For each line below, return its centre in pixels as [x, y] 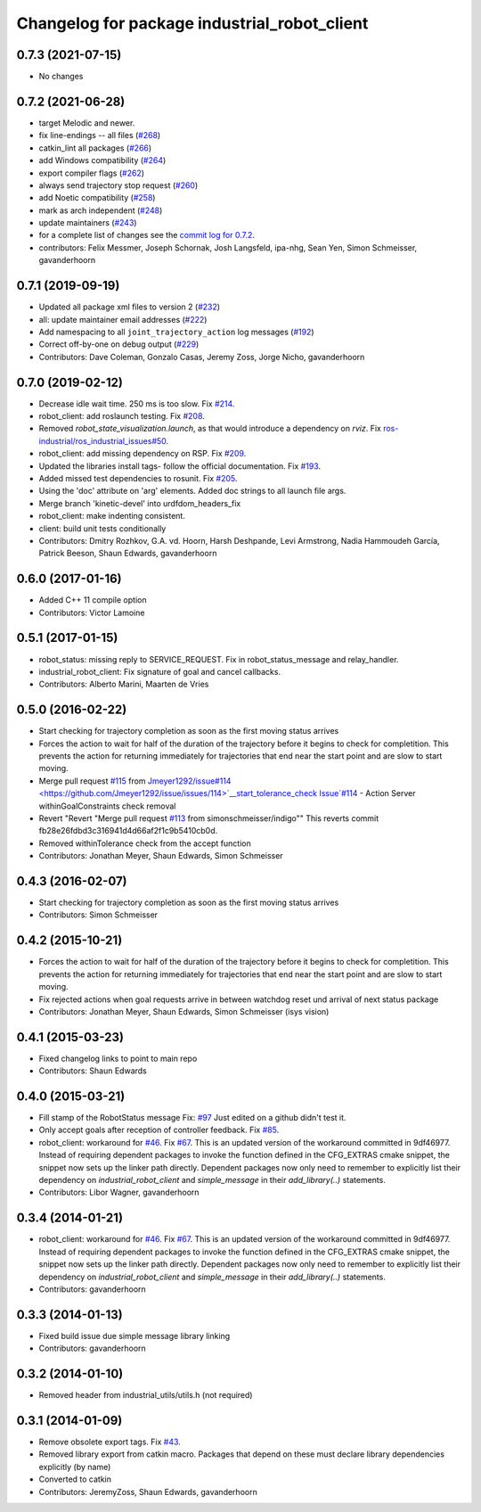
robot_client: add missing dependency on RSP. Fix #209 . [143, 454]
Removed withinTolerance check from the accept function [145, 843]
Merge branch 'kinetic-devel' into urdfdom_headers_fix [140, 503]
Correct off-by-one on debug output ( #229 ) [119, 344]
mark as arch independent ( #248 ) [101, 210]
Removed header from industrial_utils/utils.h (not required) [146, 1395]
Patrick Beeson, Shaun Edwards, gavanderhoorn [128, 554]
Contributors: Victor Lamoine [92, 612]
